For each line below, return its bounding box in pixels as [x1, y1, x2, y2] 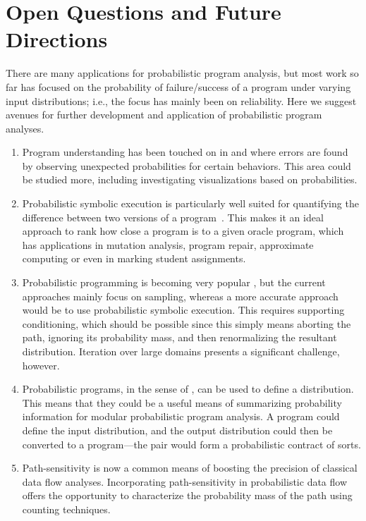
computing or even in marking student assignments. [22, 251, 246, 266]
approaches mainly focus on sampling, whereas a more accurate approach [22, 288, 338, 303]
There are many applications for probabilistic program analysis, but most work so [6, 66, 359, 80]
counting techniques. [22, 501, 111, 516]
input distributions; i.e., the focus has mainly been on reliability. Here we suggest [6, 93, 357, 108]
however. [22, 357, 60, 372]
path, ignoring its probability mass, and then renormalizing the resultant [22, 330, 337, 345]
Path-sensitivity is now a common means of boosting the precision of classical [22, 460, 358, 475]
